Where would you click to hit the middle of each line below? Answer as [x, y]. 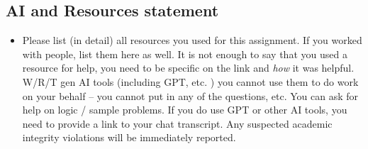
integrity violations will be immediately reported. [129, 137]
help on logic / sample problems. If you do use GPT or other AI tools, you [185, 110]
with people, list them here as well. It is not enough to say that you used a [185, 54]
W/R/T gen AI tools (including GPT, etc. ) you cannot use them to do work [190, 81]
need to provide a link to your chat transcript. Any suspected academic [177, 123]
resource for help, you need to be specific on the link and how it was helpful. [188, 68]
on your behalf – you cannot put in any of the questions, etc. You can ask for [190, 95]
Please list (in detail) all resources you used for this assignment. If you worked [192, 40]
